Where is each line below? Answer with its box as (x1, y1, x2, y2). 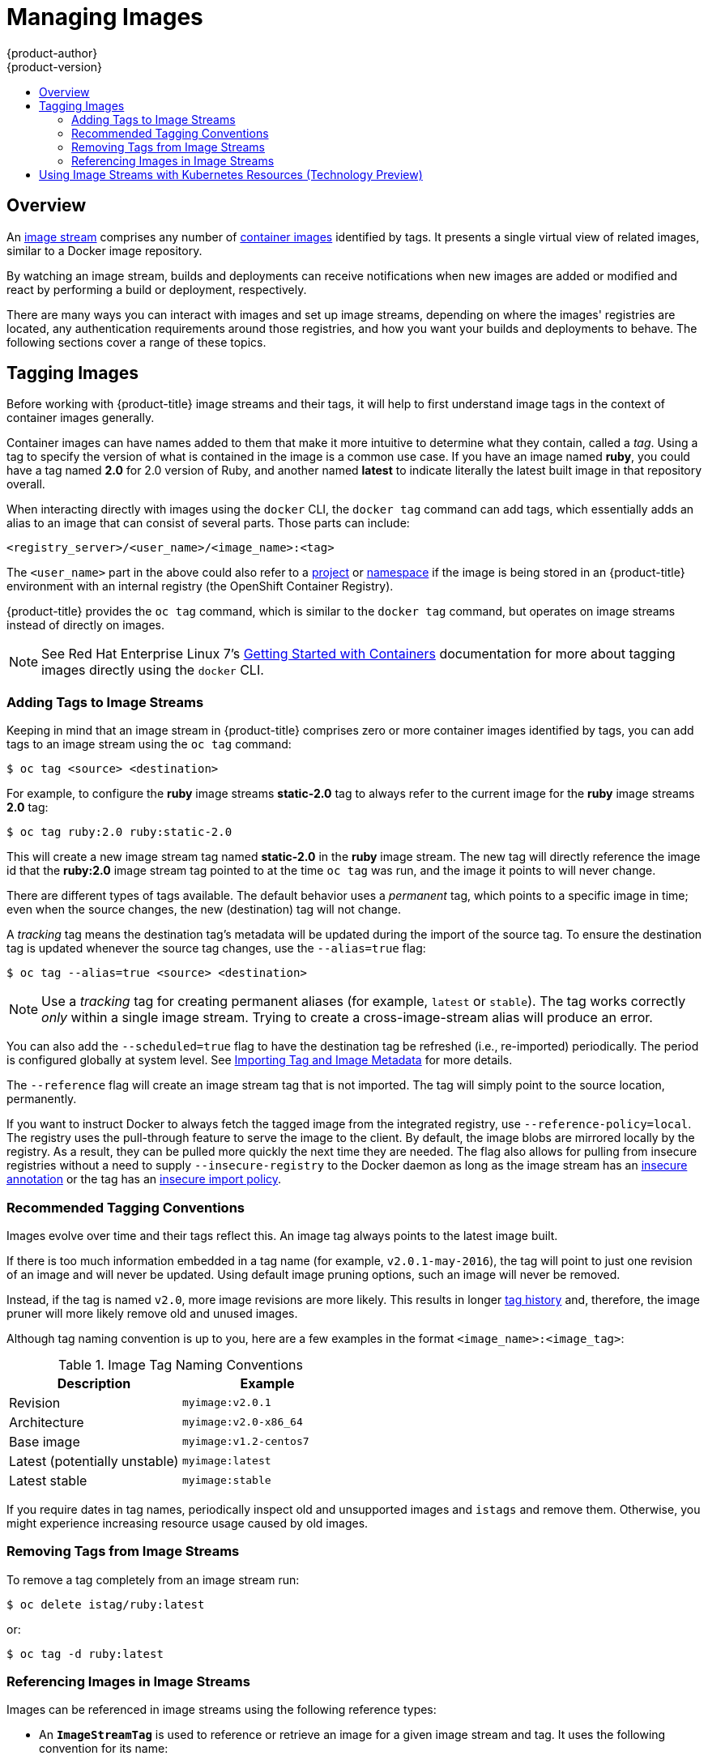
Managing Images (6, 3, 203, 31)
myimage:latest (182, 1455, 271, 1468)
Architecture (9, 1413, 84, 1430)
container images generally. (6, 411, 155, 425)
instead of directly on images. (6, 618, 164, 633)
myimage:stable (182, 1474, 271, 1487)
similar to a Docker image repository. (6, 243, 203, 258)
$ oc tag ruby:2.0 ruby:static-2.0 (6, 825, 232, 839)
